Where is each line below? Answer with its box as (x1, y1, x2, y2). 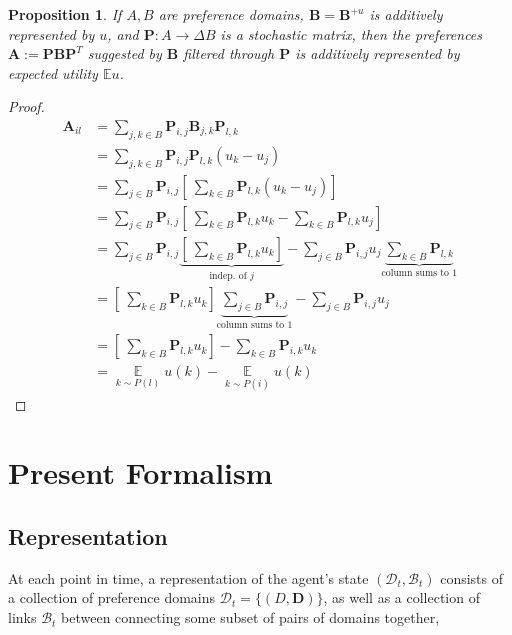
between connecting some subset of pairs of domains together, (61, 607, 440, 628)
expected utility (8, 62, 98, 83)
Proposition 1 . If (8, 4, 122, 24)
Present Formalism (8, 452, 273, 493)
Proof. (8, 96, 45, 117)
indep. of (209, 270, 247, 281)
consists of (440, 567, 504, 588)
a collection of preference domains (8, 587, 216, 608)
